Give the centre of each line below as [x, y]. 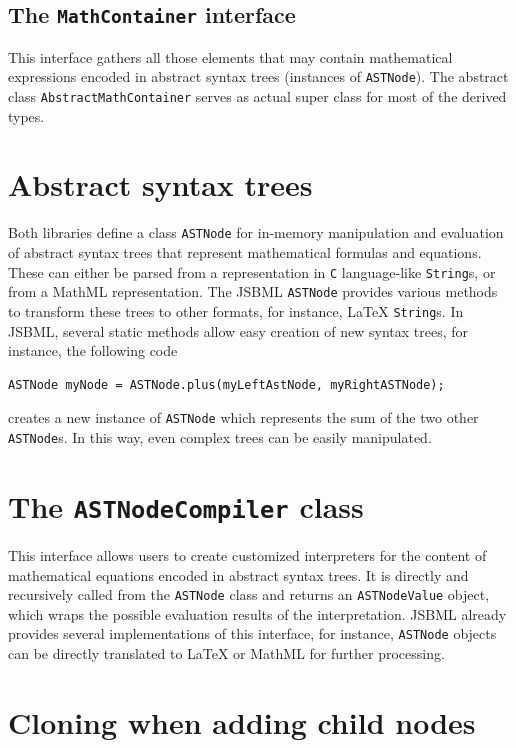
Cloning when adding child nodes [242, 721]
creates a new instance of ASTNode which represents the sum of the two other [243, 417]
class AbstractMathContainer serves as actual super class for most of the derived [257, 96]
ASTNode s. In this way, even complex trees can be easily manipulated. [220, 437]
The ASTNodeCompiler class [186, 505]
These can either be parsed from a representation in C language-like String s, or [252, 271]
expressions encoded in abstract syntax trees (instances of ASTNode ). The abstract [258, 76]
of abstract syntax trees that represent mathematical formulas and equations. [245, 252]
